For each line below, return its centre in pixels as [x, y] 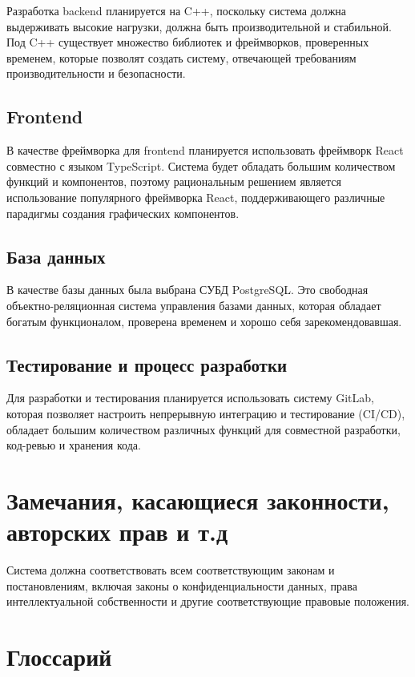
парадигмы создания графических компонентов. [123, 213]
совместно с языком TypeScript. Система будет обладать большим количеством [201, 165]
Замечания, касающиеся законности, [198, 500]
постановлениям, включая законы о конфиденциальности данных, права [182, 585]
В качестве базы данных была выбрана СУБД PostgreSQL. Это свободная [187, 290]
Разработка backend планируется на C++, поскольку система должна [177, 10]
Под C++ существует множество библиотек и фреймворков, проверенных [188, 42]
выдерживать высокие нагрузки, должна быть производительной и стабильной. [199, 26]
